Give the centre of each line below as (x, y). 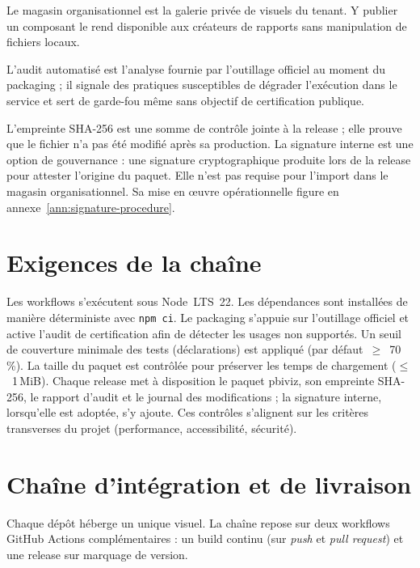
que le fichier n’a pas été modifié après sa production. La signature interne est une (210, 144)
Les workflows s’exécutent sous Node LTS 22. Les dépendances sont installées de (207, 301)
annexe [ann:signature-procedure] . (91, 207)
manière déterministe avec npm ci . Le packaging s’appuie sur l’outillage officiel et (208, 317)
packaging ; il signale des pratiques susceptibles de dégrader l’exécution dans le (202, 85)
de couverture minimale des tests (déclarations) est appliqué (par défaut (185, 349)
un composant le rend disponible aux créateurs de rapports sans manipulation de (207, 25)
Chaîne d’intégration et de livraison (209, 483)
